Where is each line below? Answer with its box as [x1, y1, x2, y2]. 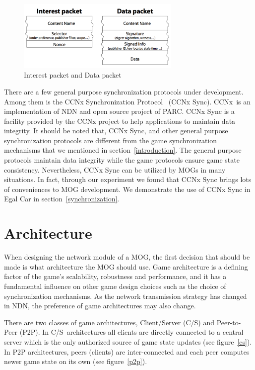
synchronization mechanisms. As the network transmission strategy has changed [4, 290, 247, 301]
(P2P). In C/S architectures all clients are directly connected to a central [19, 327, 244, 337]
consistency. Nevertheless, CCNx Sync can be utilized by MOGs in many [4, 164, 226, 175]
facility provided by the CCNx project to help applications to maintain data [4, 115, 236, 126]
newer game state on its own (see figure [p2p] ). [4, 356, 147, 367]
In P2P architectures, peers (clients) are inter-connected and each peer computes [4, 346, 250, 357]
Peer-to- [216, 317, 241, 327]
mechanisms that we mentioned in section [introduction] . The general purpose [4, 145, 242, 155]
